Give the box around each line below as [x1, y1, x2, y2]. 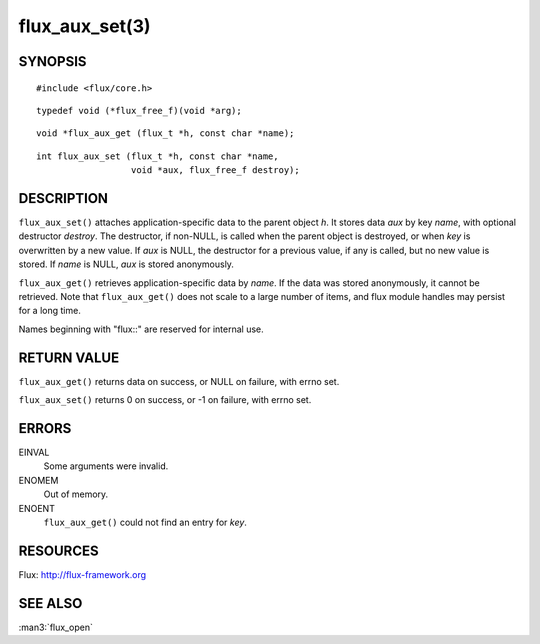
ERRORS [18, 420, 72, 437]
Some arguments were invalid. [43, 460, 169, 472]
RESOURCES [18, 542, 99, 559]
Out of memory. [43, 488, 109, 500]
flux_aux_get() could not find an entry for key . [43, 516, 247, 528]
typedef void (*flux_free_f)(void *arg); [36, 105, 242, 116]
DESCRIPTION [18, 190, 109, 207]
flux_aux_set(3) [18, 15, 151, 37]
